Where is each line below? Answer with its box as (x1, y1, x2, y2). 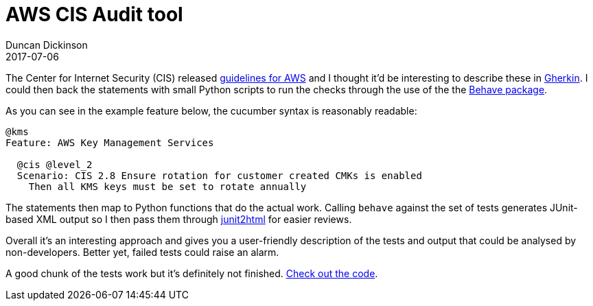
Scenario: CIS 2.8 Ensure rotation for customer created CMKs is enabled (16, 169, 422, 181)
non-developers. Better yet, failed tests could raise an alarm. (5, 246, 279, 258)
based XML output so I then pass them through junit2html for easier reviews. (5, 213, 352, 225)
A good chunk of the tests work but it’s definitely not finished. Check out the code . (5, 267, 378, 279)
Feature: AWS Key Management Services (5, 137, 214, 148)
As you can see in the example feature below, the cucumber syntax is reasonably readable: (5, 104, 417, 117)
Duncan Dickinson (5, 38, 88, 51)
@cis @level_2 (16, 158, 93, 170)
